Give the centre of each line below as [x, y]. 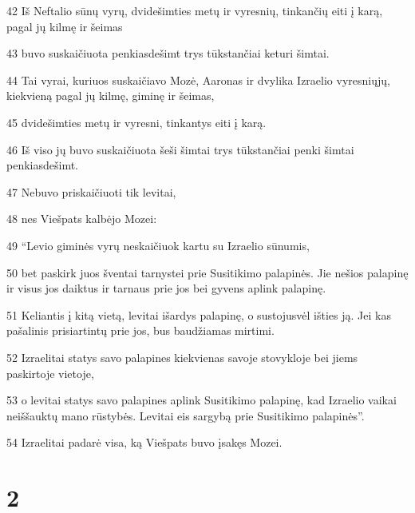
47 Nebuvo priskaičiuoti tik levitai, [91, 191]
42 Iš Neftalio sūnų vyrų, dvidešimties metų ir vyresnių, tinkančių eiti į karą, [195, 10]
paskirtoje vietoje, [50, 373]
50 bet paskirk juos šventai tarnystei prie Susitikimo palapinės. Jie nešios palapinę [207, 272]
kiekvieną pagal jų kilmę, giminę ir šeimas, [111, 95]
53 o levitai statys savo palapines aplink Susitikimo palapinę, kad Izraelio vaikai [202, 400]
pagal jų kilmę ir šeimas [65, 26]
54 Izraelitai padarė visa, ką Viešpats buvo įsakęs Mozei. [144, 442]
